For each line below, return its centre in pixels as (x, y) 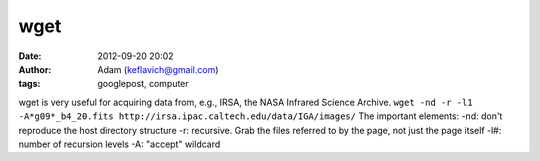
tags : (29, 84)
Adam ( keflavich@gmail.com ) (158, 69)
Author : (35, 69)
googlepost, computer (143, 84)
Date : (30, 56)
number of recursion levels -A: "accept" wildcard (119, 144)
